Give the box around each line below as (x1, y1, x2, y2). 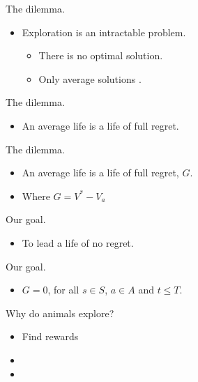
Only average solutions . (38, 71, 142, 86)
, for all (47, 282, 79, 297)
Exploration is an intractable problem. (22, 24, 186, 39)
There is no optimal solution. (38, 48, 163, 63)
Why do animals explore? (6, 305, 114, 320)
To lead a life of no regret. (22, 235, 134, 250)
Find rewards (22, 329, 79, 344)
